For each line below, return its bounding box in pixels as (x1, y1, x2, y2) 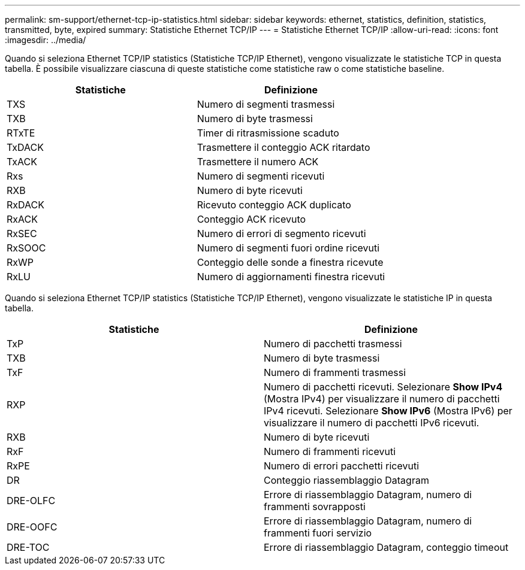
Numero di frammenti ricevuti (264, 445, 396, 457)
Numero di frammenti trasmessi (264, 366, 406, 378)
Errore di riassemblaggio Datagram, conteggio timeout (264, 541, 509, 553)
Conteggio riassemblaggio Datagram (264, 474, 429, 486)
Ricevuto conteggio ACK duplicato (197, 199, 351, 211)
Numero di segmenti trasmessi (197, 98, 335, 110)
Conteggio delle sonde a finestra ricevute (197, 256, 384, 268)
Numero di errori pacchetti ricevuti (264, 460, 420, 472)
